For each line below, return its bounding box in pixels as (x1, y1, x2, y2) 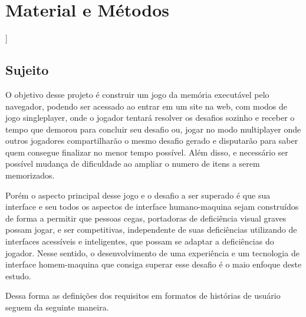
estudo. (5, 269, 31, 282)
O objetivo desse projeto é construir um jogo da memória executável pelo (5, 88, 269, 100)
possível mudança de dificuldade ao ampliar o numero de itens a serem (5, 157, 260, 170)
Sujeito (5, 61, 49, 79)
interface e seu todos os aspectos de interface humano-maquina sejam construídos (5, 200, 299, 213)
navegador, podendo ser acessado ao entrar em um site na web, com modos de (5, 100, 288, 112)
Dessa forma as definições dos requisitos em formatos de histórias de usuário (5, 289, 281, 302)
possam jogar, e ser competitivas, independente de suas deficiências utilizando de (5, 223, 297, 236)
